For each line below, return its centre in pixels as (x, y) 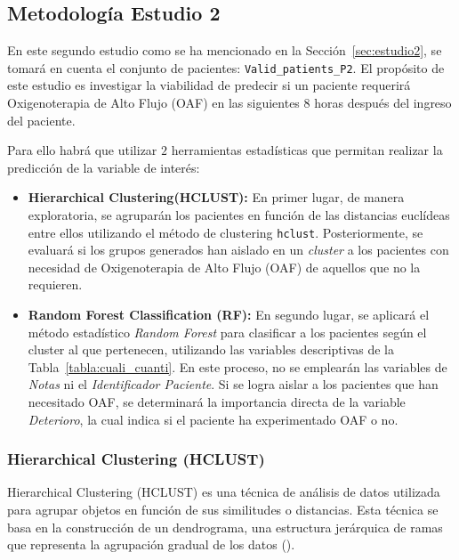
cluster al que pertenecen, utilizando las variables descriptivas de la (211, 349)
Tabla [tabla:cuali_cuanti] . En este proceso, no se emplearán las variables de (238, 366)
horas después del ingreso (383, 103)
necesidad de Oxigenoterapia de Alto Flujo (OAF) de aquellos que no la (224, 267)
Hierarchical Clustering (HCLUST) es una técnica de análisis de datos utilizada (224, 492)
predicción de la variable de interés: (104, 167)
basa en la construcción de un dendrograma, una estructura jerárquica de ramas (225, 527)
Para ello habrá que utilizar (82, 150)
